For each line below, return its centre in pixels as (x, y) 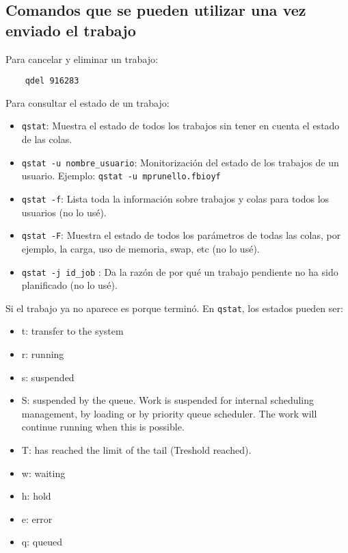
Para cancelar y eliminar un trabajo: (82, 59)
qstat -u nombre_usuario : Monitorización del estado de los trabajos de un (180, 162)
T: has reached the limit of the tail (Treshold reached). (136, 449)
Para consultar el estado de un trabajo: (88, 102)
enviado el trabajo (71, 30)
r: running (43, 354)
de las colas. (47, 139)
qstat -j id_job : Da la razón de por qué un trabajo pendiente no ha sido (180, 271)
